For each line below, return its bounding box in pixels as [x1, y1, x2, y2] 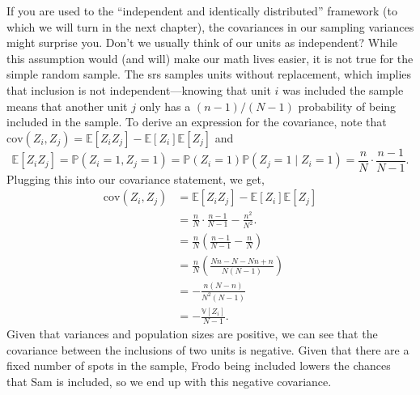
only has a [139, 97, 191, 114]
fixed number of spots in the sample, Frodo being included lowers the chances [6, 357, 391, 374]
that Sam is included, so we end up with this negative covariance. [6, 372, 332, 389]
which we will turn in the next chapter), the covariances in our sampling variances [6, 18, 414, 35]
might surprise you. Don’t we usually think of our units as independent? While [6, 34, 397, 51]
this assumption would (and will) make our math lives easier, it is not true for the [6, 49, 414, 66]
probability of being [298, 97, 397, 114]
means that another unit [6, 97, 128, 114]
